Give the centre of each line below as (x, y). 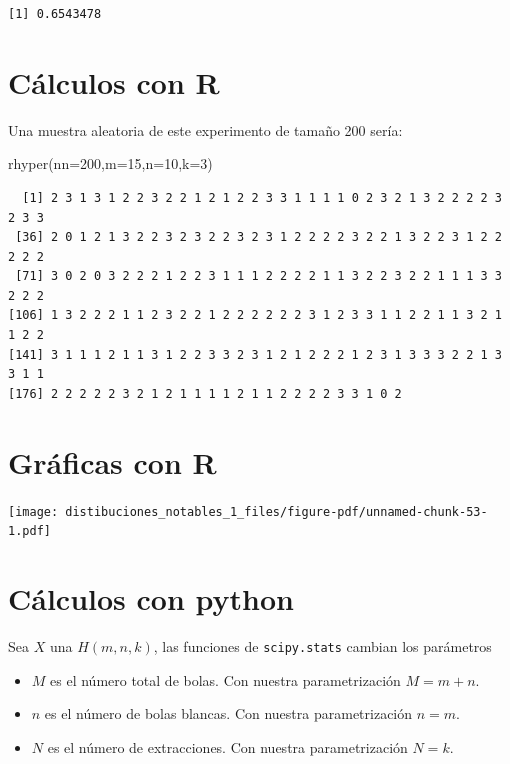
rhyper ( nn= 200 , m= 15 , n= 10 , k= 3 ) (110, 163)
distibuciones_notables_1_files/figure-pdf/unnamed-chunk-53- (276, 511)
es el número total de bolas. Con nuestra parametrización (225, 679)
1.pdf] (29, 531)
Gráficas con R (112, 461)
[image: (33, 511)
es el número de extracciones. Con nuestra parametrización (227, 746)
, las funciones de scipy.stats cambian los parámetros (322, 646)
